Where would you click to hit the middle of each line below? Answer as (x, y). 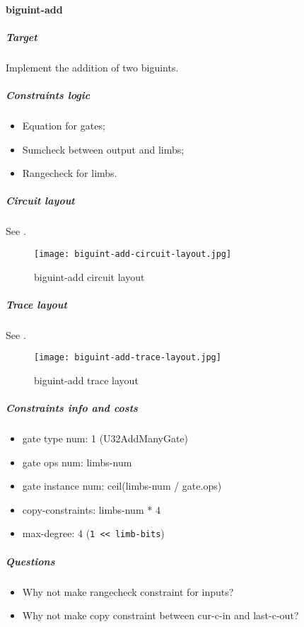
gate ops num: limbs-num (77, 462)
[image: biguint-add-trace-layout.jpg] (128, 358)
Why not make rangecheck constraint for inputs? (128, 591)
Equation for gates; (64, 125)
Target (22, 36)
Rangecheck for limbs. (70, 173)
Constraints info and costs (72, 408)
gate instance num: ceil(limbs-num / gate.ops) (122, 486)
